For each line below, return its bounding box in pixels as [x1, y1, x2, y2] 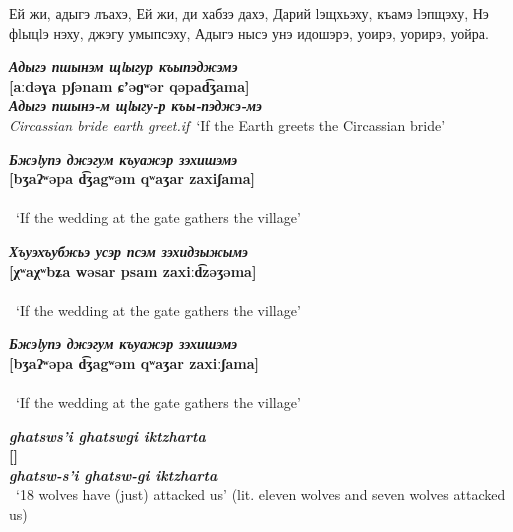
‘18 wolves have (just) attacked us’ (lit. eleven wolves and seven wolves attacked [15, 484, 506, 505]
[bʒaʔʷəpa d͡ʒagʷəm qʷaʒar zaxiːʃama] [9, 352, 259, 373]
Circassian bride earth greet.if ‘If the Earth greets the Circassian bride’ [9, 114, 446, 135]
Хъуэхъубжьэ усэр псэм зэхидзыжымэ [9, 240, 248, 261]
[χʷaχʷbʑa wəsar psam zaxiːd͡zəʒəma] [9, 260, 257, 281]
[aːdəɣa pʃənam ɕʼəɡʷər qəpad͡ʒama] [9, 75, 250, 96]
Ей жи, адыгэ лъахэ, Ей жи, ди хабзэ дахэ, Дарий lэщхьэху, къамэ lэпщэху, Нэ [9, 3, 489, 23]
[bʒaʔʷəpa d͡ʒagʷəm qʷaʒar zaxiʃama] [9, 168, 256, 189]
